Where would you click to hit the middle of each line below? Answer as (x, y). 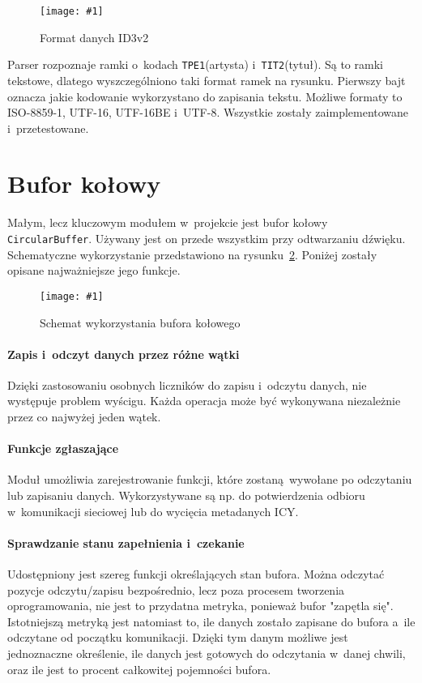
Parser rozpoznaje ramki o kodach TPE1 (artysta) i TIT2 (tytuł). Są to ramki (195, 64)
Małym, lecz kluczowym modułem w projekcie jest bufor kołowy (168, 222)
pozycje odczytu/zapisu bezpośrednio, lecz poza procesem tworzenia (176, 589)
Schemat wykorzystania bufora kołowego (140, 322)
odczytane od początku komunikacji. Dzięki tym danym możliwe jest (178, 637)
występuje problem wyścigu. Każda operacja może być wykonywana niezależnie (204, 401)
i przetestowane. (48, 128)
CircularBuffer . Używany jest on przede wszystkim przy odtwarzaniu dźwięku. (207, 238)
